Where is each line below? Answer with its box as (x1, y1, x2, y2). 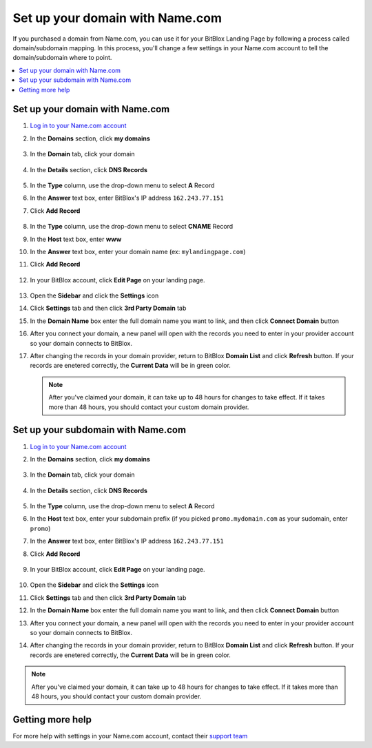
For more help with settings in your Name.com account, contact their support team (12, 731, 248, 740)
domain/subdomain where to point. (12, 54, 112, 62)
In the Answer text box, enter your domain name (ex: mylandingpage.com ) (30, 247, 246, 256)
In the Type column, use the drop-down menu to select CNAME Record (30, 222, 234, 231)
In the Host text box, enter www (30, 235, 122, 243)
